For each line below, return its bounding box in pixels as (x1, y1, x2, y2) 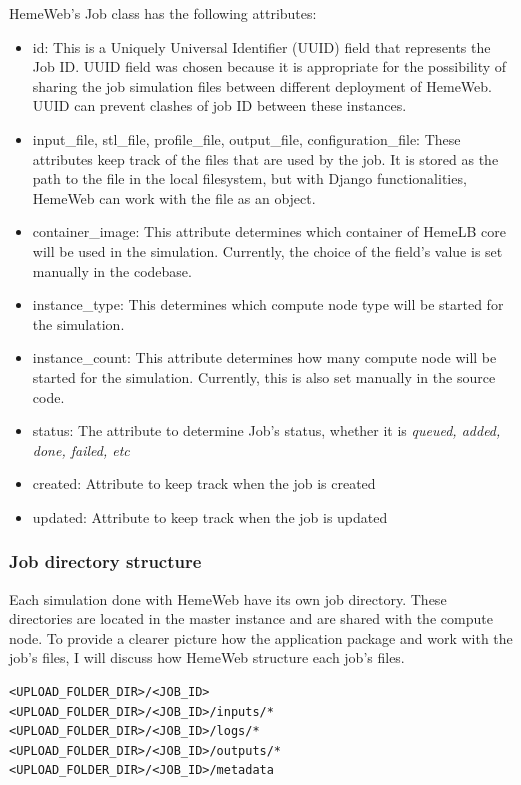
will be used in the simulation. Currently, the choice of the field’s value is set (32, 240, 503, 261)
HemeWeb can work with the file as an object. (32, 187, 316, 208)
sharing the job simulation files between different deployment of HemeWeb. (32, 75, 492, 96)
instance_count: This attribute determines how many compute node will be (32, 347, 497, 368)
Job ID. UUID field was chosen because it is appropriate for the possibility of (32, 56, 507, 77)
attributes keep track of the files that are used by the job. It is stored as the (32, 148, 499, 169)
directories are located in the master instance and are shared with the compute (9, 608, 493, 629)
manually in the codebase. (32, 260, 192, 281)
